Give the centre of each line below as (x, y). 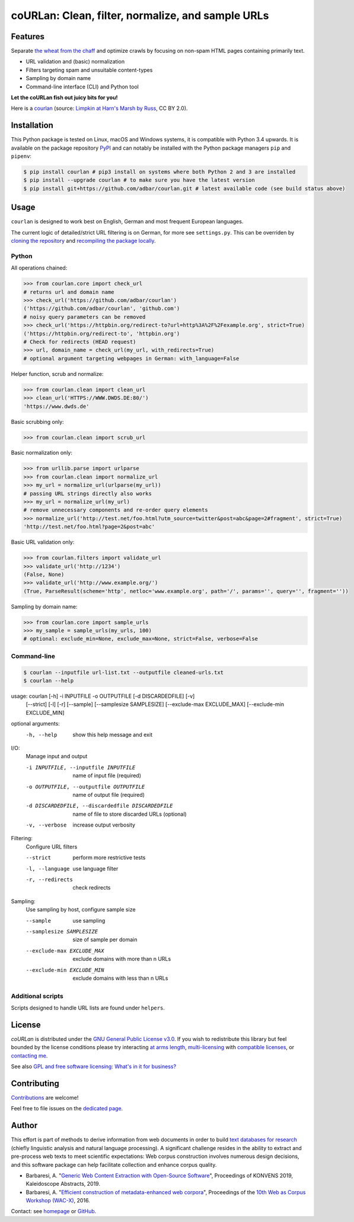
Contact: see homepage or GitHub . (54, 1211)
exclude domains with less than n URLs (120, 978)
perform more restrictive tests (109, 857)
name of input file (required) (107, 775)
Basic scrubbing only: (38, 422)
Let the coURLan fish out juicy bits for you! (64, 97)
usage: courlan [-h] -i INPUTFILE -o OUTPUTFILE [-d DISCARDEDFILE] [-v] (103, 696)
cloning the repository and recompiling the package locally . (84, 241)
